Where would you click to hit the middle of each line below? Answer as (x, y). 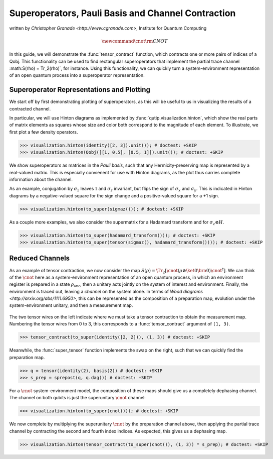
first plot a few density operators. (44, 132)
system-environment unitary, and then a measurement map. (71, 305)
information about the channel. (41, 179)
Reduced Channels (40, 258)
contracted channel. (30, 108)
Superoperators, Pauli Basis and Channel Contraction (122, 13)
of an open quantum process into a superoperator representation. (77, 75)
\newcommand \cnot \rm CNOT (134, 41)
